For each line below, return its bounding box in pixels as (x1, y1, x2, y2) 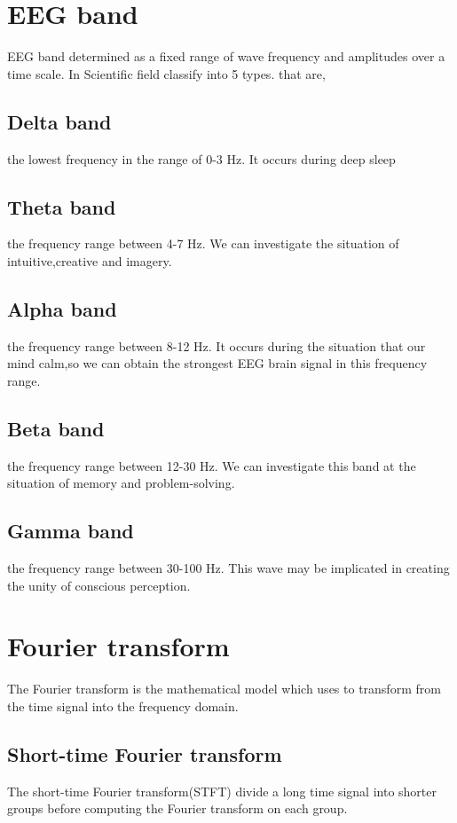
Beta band (7, 414, 105, 442)
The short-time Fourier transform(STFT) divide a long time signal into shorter (7, 781, 437, 800)
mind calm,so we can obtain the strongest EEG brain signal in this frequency (7, 354, 428, 372)
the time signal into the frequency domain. (7, 696, 239, 715)
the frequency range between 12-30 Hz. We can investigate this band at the (7, 456, 416, 474)
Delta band (7, 107, 112, 135)
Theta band (7, 192, 116, 220)
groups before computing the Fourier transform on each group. (7, 799, 348, 818)
